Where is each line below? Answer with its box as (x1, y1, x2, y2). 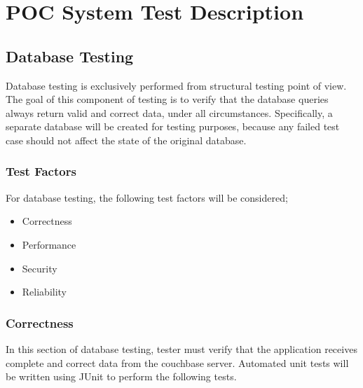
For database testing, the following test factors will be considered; (6, 190, 288, 205)
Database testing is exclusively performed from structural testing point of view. (6, 78, 347, 92)
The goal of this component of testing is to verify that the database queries (6, 92, 329, 106)
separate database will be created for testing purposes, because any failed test (6, 119, 340, 134)
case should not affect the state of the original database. (6, 132, 247, 147)
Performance (22, 237, 76, 251)
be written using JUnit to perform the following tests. (6, 369, 237, 384)
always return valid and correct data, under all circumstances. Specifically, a (6, 105, 333, 120)
